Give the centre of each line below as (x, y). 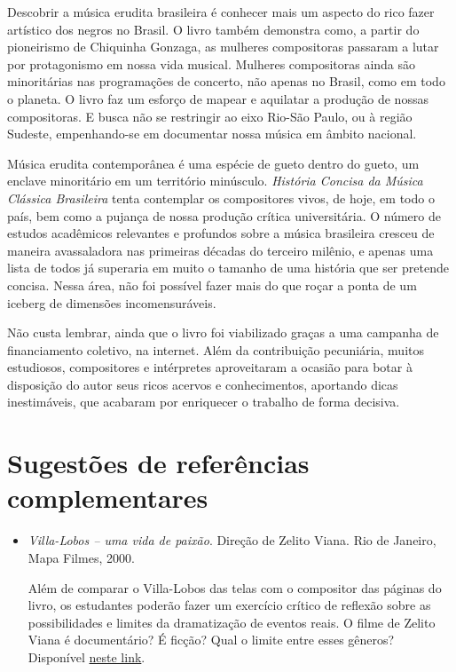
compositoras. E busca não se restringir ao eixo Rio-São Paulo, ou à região (210, 116)
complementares (108, 498)
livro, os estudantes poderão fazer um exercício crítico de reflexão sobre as (229, 605)
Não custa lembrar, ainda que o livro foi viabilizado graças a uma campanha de (223, 332)
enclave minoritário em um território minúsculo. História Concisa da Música (215, 181)
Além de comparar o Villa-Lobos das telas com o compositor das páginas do (235, 587)
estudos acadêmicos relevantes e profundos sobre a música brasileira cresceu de (221, 233)
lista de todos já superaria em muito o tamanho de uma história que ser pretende (228, 268)
